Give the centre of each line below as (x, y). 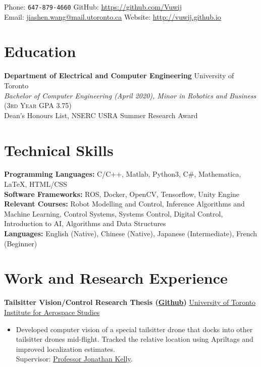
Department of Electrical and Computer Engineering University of (119, 75)
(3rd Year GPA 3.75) (38, 105)
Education (40, 51)
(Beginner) (21, 243)
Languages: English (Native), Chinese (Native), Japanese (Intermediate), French (131, 233)
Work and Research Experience (116, 278)
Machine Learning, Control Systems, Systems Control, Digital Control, (114, 213)
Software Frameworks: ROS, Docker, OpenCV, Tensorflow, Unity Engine (122, 194)
